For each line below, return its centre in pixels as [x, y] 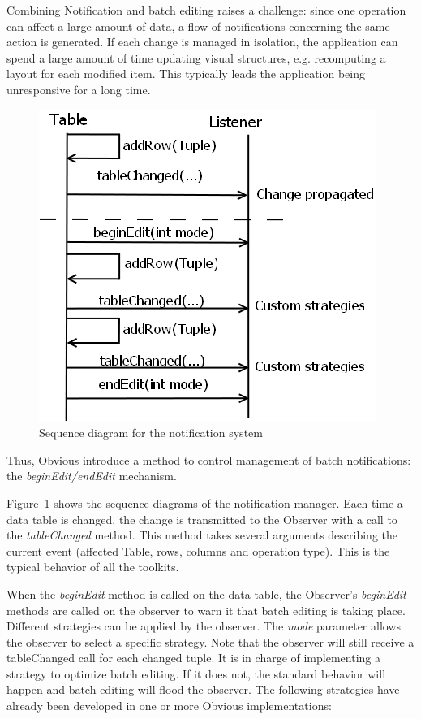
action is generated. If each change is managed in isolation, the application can [202, 42]
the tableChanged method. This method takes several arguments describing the [202, 535]
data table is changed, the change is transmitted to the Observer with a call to [202, 519]
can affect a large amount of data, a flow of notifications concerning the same [198, 26]
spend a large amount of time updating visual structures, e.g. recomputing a [196, 57]
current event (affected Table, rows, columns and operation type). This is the [198, 550]
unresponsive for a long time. [79, 89]
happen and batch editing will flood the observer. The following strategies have [203, 689]
